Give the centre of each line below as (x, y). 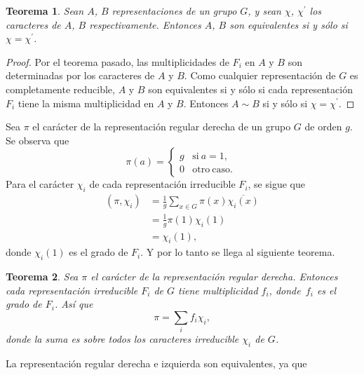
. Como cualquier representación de (260, 75)
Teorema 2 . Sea (42, 277)
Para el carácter (40, 184)
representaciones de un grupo (174, 11)
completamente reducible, (60, 89)
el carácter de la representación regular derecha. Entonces (214, 277)
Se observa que (38, 140)
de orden (323, 127)
